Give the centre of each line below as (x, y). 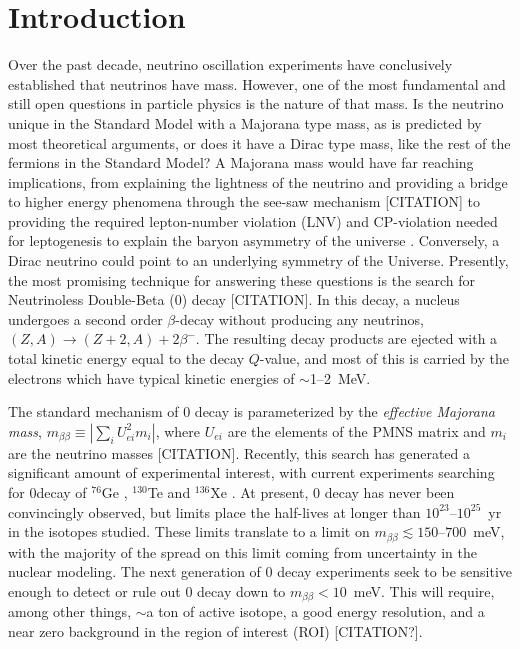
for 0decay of (47, 492)
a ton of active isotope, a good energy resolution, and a (315, 611)
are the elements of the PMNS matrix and (356, 430)
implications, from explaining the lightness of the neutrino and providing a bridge (258, 181)
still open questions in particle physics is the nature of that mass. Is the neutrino (256, 103)
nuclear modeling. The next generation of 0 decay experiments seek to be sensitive (260, 571)
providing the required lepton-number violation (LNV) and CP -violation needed (253, 220)
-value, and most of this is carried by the (384, 358)
